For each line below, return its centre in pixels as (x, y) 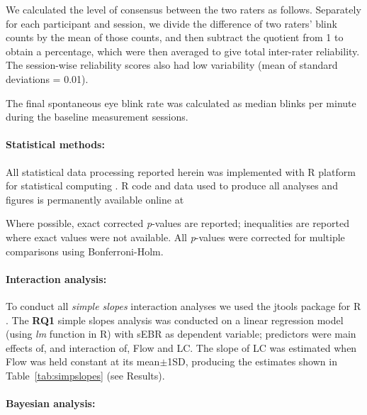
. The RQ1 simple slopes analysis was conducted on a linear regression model (175, 320)
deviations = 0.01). (47, 78)
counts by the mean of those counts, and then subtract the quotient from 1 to (175, 37)
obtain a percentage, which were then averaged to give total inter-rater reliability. (183, 51)
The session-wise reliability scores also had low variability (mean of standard (172, 65)
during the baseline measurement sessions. (97, 117)
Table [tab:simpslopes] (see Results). (85, 375)
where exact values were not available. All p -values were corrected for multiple (175, 237)
